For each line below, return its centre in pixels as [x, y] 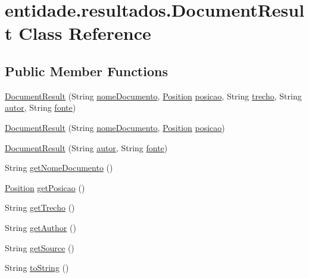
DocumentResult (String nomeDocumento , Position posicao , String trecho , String [153, 96]
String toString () [37, 268]
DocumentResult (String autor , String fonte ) [86, 147]
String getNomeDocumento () [59, 168]
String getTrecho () [40, 207]
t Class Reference [78, 33]
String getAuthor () [40, 227]
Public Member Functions [86, 71]
